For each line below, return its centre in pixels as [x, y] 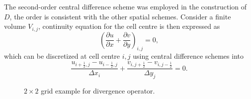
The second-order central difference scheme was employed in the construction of [125, 6]
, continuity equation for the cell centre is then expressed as [129, 26]
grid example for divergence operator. [98, 91]
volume [15, 26]
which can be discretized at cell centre [62, 56]
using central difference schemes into [188, 56]
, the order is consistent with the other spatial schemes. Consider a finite [120, 16]
